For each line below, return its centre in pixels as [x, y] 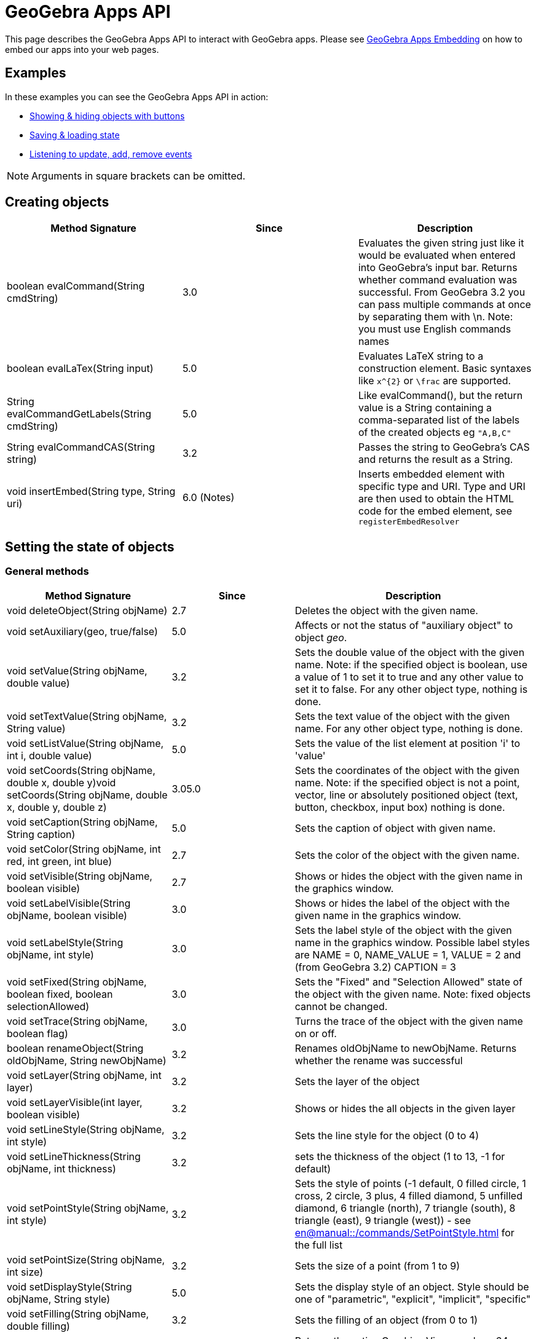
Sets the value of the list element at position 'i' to [408, 743]
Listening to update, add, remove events [111, 154]
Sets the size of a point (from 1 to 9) [377, 1266]
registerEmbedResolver [409, 522]
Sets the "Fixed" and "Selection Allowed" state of [408, 982]
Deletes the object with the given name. [386, 610]
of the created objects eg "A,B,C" [435, 433]
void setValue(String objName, [77, 670]
